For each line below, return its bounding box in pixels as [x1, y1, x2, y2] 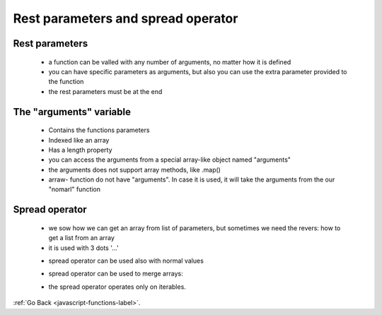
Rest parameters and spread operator [13, 11, 238, 26]
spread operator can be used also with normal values [48, 256, 204, 265]
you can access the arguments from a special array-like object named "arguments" [48, 155, 291, 164]
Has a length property [48, 145, 112, 154]
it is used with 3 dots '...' [48, 244, 120, 252]
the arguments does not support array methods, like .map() [48, 165, 221, 174]
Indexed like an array [48, 136, 110, 144]
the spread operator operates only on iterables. [48, 283, 187, 291]
